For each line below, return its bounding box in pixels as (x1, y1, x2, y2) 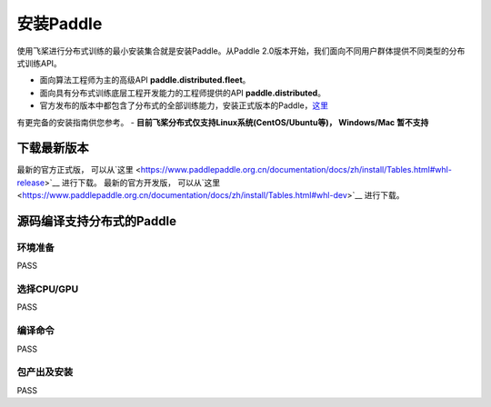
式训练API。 (16, 57, 63, 68)
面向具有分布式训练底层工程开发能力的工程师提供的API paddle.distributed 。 (39, 87, 326, 98)
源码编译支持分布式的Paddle (16, 213, 177, 229)
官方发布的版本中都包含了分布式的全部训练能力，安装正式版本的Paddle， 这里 (39, 100, 329, 111)
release (16, 177, 45, 188)
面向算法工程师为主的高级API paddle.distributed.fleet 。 (39, 74, 251, 85)
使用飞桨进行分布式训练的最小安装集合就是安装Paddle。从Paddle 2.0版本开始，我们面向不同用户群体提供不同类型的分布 (16, 45, 466, 56)
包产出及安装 (16, 366, 74, 379)
